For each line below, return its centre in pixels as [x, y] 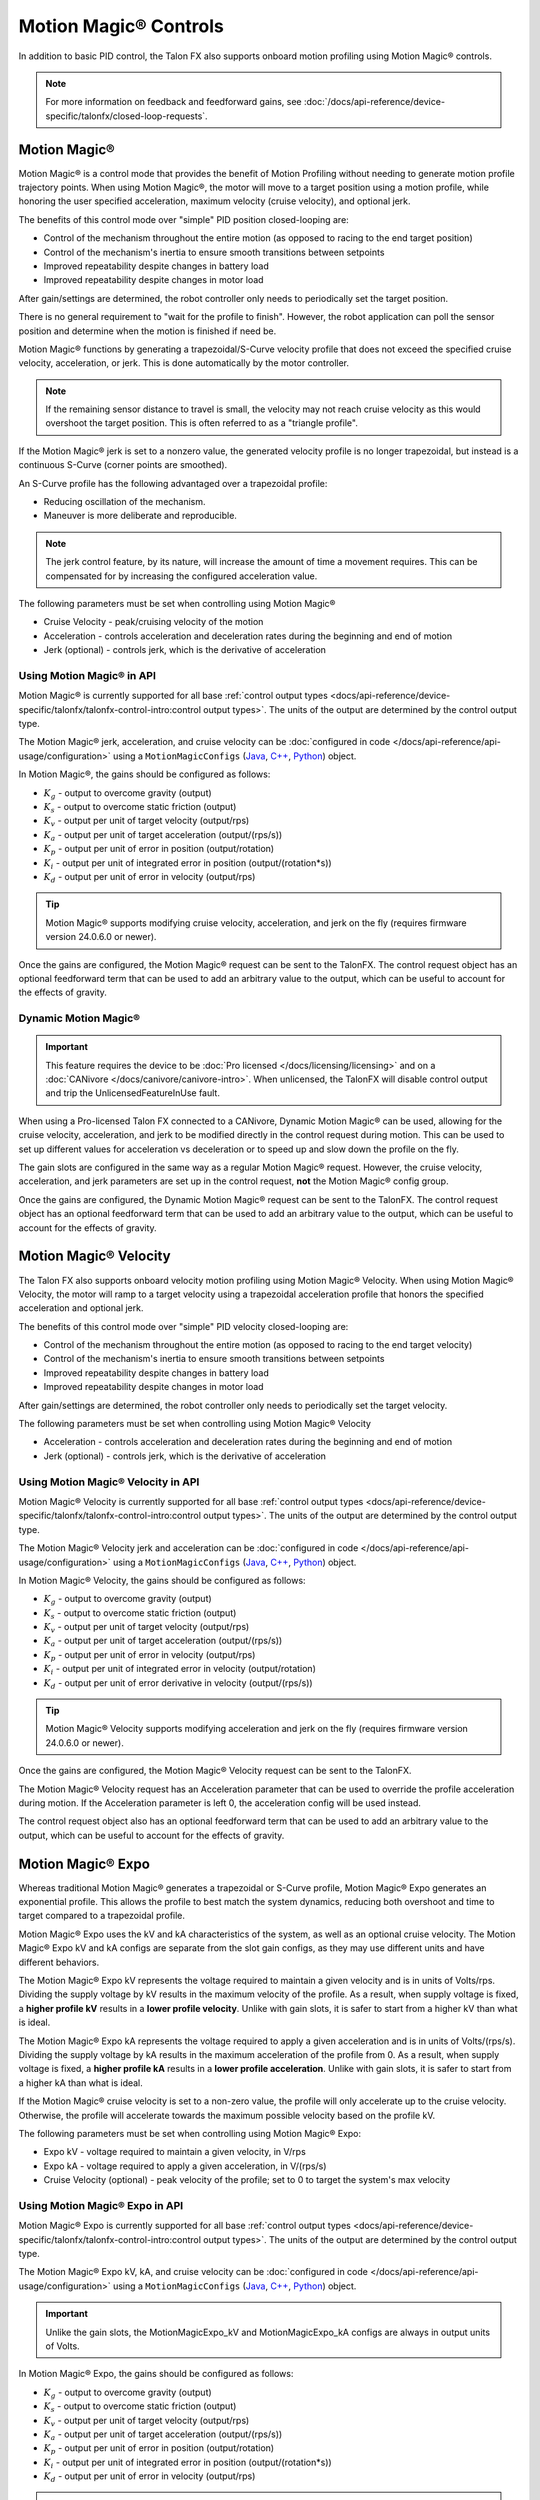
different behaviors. [59, 1962]
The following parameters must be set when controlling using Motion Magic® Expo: [190, 2133]
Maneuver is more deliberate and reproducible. [140, 516]
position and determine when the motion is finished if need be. [147, 331]
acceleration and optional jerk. [81, 1308]
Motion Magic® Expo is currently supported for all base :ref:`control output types [185, 2226]
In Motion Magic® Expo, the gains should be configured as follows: [156, 2374]
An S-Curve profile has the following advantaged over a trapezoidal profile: [173, 483]
